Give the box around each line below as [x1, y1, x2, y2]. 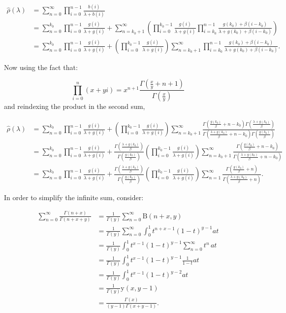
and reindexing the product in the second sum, [4, 101, 145, 111]
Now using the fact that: [4, 62, 78, 72]
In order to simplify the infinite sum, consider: [4, 192, 144, 202]
